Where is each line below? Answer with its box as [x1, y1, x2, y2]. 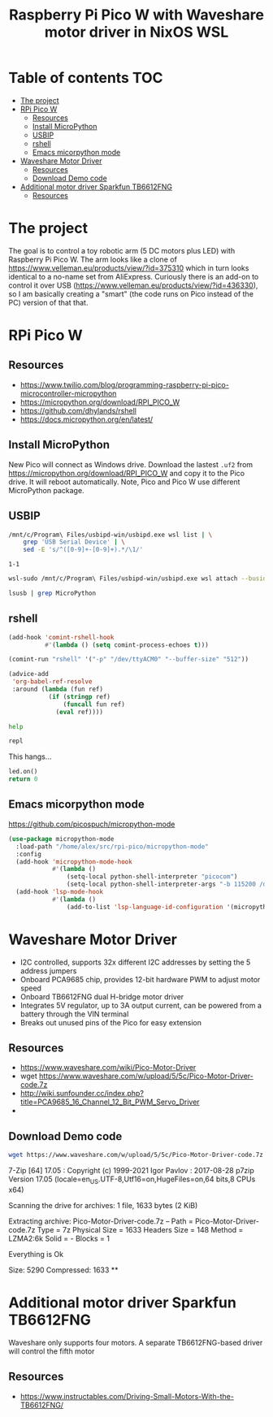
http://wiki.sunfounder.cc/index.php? [19, 1089, 145, 1098]
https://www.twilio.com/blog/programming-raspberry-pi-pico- [19, 379, 229, 389]
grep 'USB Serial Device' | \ [23, 538, 126, 546]
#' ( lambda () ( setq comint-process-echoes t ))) [44, 640, 209, 649]
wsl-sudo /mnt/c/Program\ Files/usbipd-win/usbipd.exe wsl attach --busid [8, 574, 267, 583]
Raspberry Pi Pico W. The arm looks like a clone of [8, 254, 177, 264]
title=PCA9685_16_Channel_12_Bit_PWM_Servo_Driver [19, 1097, 201, 1107]
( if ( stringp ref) [48, 692, 111, 700]
